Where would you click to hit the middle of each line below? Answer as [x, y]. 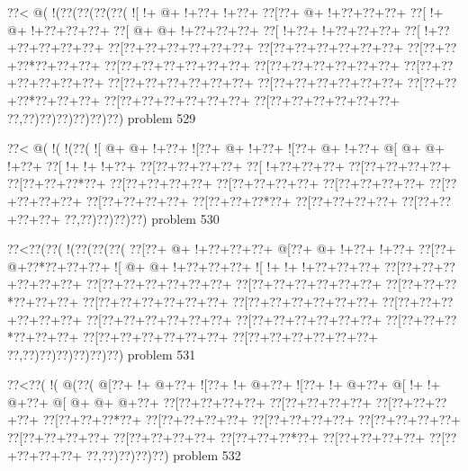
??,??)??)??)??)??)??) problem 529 [102, 117]
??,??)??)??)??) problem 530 [142, 218]
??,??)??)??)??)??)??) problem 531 [102, 354]
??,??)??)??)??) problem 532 [163, 454]
